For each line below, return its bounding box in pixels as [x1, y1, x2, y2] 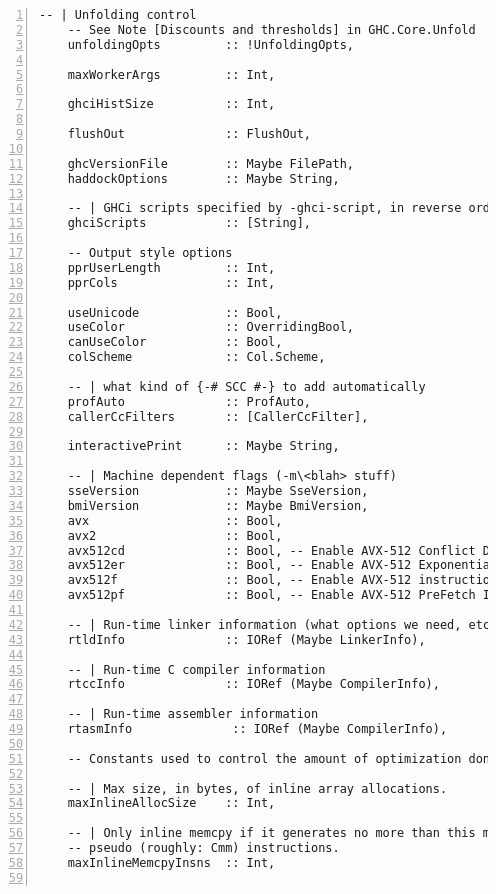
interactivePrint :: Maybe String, [67, 439, 340, 454]
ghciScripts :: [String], [67, 216, 312, 231]
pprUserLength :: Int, [67, 260, 276, 275]
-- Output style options [67, 246, 233, 260]
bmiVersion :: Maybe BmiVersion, [67, 498, 369, 513]
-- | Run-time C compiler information [67, 662, 326, 677]
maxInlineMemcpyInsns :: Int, [67, 855, 276, 870]
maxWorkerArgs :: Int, [67, 67, 276, 82]
